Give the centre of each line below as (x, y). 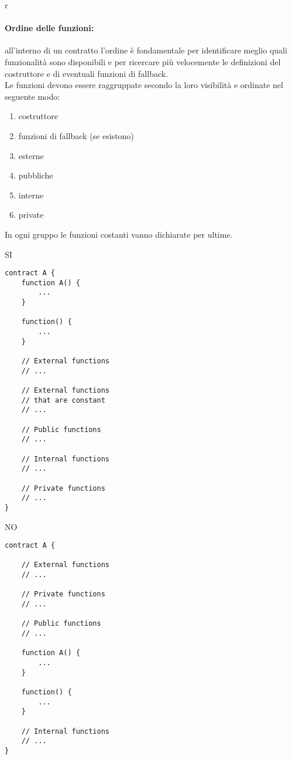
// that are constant (63, 400)
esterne (31, 155)
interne (31, 195)
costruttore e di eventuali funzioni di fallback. (87, 73)
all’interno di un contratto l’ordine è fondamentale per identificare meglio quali (146, 50)
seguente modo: (32, 96)
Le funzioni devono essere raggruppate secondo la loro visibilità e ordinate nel (144, 85)
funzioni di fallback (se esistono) (76, 135)
